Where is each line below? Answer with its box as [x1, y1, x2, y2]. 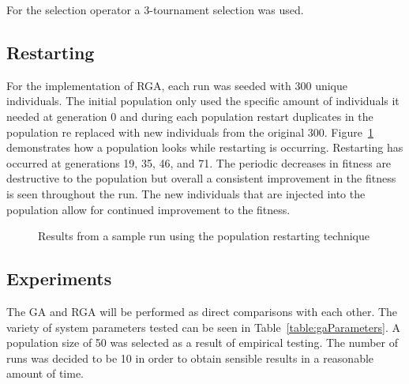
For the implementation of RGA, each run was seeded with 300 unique [6, 77, 347, 93]
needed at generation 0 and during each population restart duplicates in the [6, 107, 373, 124]
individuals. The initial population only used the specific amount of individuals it [6, 92, 400, 109]
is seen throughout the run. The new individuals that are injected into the [6, 185, 366, 201]
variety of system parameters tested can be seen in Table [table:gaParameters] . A [6, 318, 400, 335]
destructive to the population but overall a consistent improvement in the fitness [6, 170, 396, 186]
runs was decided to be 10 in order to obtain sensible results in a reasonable [6, 349, 374, 366]
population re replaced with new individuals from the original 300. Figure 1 [6, 123, 373, 140]
